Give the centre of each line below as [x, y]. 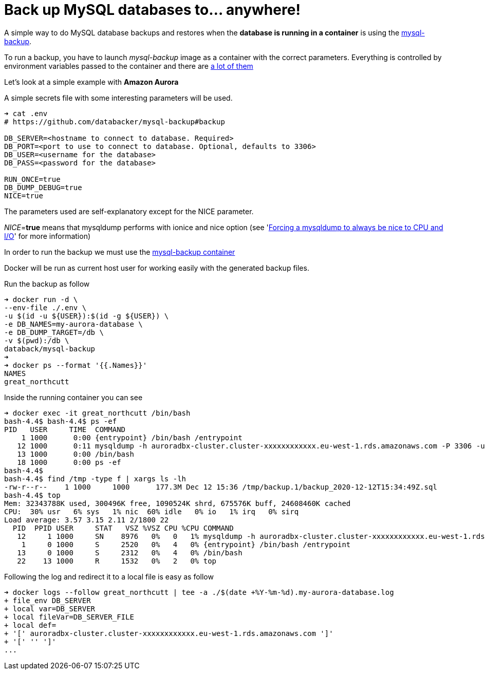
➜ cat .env [26, 113]
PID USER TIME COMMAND [65, 429]
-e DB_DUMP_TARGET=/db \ [54, 332]
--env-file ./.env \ [45, 307]
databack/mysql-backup [50, 349]
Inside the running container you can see [73, 397]
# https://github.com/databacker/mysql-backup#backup [115, 121]
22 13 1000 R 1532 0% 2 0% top [117, 561]
